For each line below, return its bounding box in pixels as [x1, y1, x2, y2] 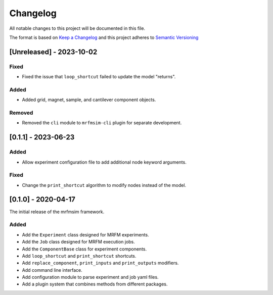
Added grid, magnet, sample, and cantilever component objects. [22, 96, 156, 103]
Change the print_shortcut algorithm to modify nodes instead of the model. [22, 182, 187, 188]
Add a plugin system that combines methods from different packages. [22, 281, 168, 287]
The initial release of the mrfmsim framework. [9, 209, 105, 215]
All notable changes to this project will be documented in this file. [9, 25, 146, 31]
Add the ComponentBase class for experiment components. [22, 245, 147, 252]
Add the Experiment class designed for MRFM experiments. [22, 231, 149, 237]
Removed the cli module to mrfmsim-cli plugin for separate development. [22, 120, 182, 126]
